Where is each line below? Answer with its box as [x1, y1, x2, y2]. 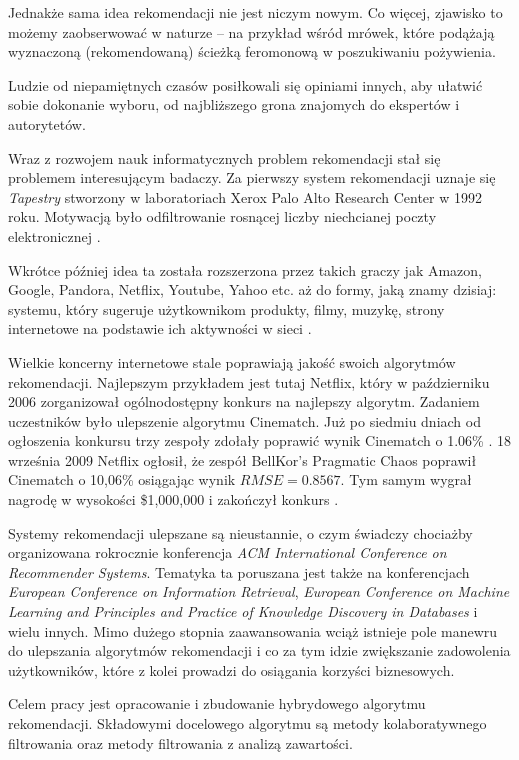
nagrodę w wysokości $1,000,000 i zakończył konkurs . [8, 489, 339, 510]
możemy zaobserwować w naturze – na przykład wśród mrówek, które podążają [8, 21, 495, 42]
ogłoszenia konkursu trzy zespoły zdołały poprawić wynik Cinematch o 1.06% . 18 [8, 430, 511, 451]
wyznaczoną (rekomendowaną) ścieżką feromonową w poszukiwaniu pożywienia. [8, 41, 496, 62]
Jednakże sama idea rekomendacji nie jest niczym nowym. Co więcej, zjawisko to [8, 2, 503, 22]
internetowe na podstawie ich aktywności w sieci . [8, 318, 312, 339]
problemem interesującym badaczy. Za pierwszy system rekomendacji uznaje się [8, 167, 496, 188]
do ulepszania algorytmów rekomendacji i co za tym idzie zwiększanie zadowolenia [8, 640, 511, 661]
